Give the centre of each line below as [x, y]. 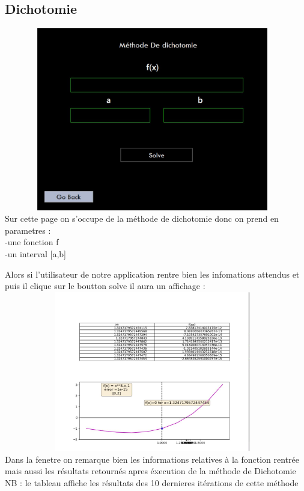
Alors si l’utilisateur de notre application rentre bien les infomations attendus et [152, 274]
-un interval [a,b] [35, 253]
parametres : [28, 230]
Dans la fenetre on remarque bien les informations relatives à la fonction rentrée [152, 459]
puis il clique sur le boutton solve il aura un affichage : [105, 286]
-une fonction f [32, 242]
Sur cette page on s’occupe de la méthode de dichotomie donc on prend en [142, 218]
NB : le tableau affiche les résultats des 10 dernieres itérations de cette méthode [152, 483]
